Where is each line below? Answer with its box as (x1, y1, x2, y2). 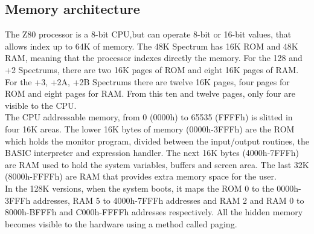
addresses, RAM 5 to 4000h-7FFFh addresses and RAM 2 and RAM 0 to (33, 193, 304, 206)
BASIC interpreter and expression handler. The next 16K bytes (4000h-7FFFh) (5, 146, 299, 159)
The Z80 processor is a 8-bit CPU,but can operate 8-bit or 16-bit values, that (5, 28, 292, 41)
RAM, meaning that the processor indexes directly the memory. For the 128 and (5, 51, 303, 64)
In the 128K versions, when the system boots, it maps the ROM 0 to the (5, 181, 274, 194)
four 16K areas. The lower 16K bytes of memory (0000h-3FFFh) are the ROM (5, 122, 295, 135)
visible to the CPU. (5, 99, 77, 111)
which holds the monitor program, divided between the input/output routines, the (5, 134, 309, 147)
